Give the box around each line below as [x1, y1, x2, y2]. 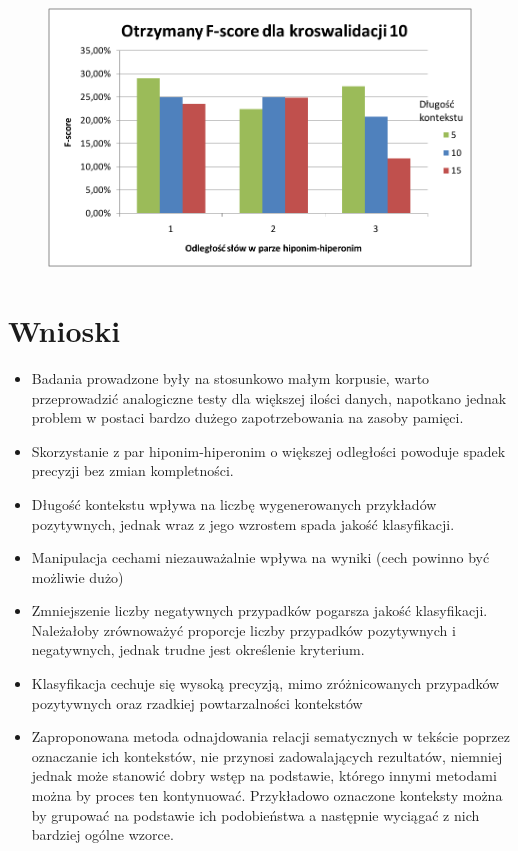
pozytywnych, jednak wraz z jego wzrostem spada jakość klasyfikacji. [31, 513, 455, 534]
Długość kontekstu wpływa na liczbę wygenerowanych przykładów [31, 493, 437, 514]
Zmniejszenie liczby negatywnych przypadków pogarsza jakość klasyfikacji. [31, 600, 488, 621]
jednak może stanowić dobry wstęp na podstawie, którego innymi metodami [31, 765, 497, 786]
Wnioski [8, 310, 121, 351]
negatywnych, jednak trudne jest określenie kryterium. [31, 639, 365, 660]
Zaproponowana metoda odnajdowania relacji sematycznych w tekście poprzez [31, 726, 510, 747]
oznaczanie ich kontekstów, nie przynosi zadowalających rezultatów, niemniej [31, 745, 503, 766]
